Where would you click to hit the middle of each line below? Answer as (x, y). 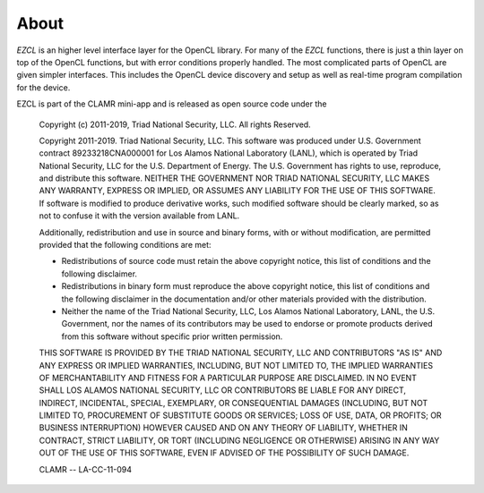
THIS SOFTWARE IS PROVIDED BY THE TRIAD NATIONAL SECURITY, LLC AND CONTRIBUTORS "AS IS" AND (241, 353)
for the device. (43, 87)
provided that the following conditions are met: (125, 245)
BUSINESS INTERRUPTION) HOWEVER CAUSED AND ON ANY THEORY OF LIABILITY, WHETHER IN (223, 428)
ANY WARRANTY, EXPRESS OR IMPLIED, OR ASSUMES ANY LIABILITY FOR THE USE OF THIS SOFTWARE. (238, 191)
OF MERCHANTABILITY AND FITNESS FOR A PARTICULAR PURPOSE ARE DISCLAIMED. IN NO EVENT (228, 378)
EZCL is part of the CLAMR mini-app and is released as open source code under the (172, 104)
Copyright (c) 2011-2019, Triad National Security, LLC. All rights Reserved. (175, 124)
